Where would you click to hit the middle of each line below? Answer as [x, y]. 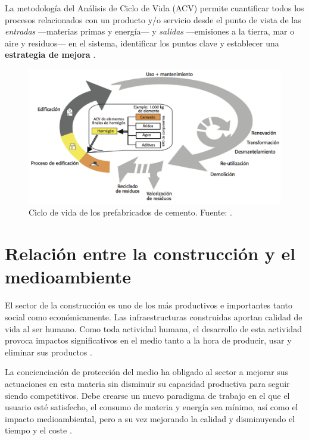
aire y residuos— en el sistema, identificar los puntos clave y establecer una [142, 43]
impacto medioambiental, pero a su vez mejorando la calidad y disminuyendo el [150, 418]
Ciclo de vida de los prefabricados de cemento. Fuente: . [130, 212]
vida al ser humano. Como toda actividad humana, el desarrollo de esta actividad [153, 328]
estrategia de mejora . [50, 54]
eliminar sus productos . [49, 352]
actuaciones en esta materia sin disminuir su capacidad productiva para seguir [147, 383]
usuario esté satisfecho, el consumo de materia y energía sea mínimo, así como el [152, 407]
